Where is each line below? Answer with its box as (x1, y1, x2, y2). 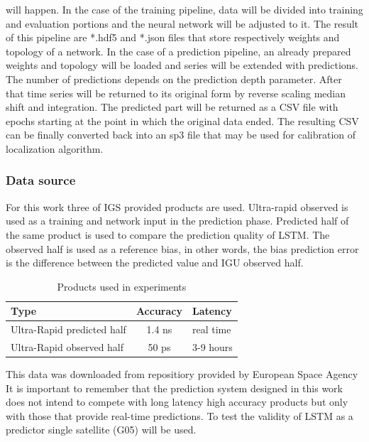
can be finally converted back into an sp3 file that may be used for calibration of (6, 127, 356, 142)
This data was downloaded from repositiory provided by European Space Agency (6, 367, 358, 382)
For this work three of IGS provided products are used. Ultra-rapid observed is (6, 199, 348, 214)
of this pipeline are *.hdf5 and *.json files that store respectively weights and (6, 30, 340, 45)
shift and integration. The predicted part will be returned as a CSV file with (6, 99, 338, 114)
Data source (6, 171, 76, 189)
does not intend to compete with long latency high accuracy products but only (6, 394, 348, 409)
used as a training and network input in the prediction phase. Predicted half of (6, 213, 349, 228)
